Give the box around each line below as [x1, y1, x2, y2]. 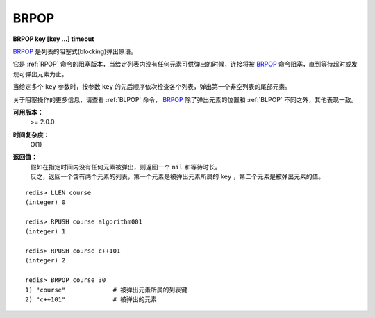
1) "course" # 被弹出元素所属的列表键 [25, 285, 187, 294]
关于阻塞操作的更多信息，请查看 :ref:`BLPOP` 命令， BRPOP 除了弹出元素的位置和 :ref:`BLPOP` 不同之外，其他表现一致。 [12, 95, 358, 103]
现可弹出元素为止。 [12, 69, 68, 78]
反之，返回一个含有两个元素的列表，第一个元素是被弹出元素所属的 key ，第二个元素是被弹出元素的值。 [30, 172, 325, 181]
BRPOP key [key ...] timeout [12, 35, 94, 43]
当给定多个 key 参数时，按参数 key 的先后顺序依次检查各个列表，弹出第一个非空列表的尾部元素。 [12, 83, 292, 91]
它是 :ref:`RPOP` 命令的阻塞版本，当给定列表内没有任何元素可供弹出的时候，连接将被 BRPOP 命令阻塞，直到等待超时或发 [12, 60, 358, 69]
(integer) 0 [25, 199, 66, 206]
